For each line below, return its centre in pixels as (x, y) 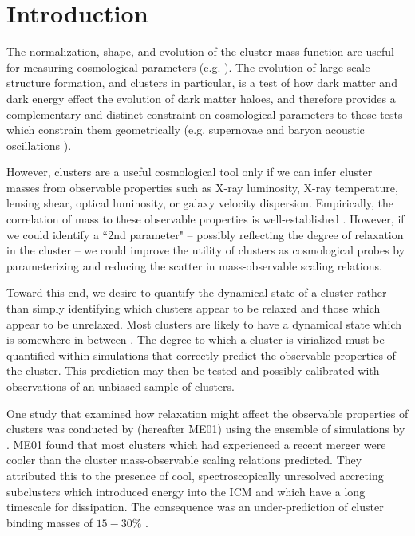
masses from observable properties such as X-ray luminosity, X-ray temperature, (202, 187)
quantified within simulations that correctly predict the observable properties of (201, 355)
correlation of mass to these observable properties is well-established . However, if (206, 219)
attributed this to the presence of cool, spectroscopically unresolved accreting (195, 475)
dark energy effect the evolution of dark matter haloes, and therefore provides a (201, 98)
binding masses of (49, 522)
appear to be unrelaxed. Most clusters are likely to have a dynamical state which (204, 323)
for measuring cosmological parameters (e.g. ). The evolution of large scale (188, 67)
